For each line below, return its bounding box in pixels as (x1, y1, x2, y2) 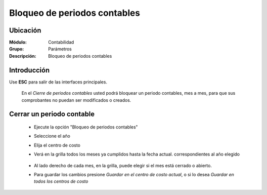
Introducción (9, 66, 50, 74)
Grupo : (9, 46, 24, 52)
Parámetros (48, 46, 72, 52)
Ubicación (9, 26, 42, 35)
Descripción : (9, 53, 37, 59)
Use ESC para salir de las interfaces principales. (9, 79, 107, 85)
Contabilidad (48, 39, 74, 45)
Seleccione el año (34, 133, 70, 139)
